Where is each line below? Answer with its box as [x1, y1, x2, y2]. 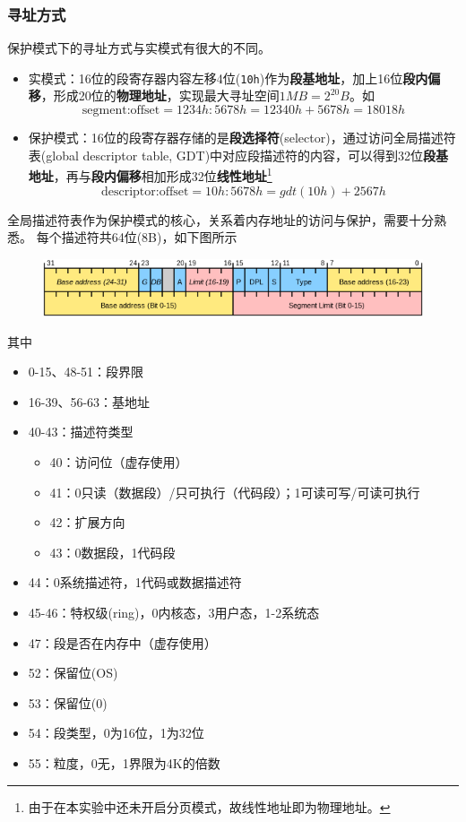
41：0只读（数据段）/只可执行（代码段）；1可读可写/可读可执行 [49, 482, 420, 501]
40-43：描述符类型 [28, 422, 134, 441]
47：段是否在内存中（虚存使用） [28, 633, 217, 652]
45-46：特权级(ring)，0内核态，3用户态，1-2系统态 [28, 602, 320, 621]
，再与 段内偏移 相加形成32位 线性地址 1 [53, 164, 272, 185]
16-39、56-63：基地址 [28, 392, 151, 411]
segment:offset [82, 104, 160, 117]
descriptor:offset [100, 185, 189, 198]
